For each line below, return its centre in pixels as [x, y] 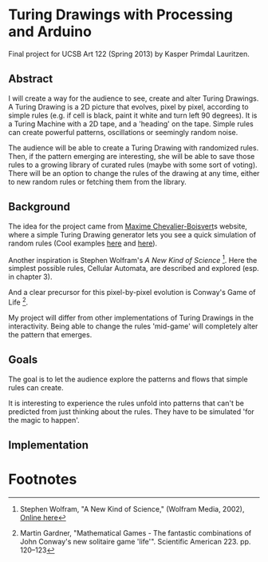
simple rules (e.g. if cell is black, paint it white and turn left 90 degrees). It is [133, 115]
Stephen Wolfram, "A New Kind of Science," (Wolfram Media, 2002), [132, 509]
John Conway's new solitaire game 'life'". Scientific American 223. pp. [135, 542]
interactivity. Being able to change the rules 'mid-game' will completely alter [133, 326]
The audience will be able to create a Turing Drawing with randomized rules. [134, 147]
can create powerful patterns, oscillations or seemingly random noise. [123, 132]
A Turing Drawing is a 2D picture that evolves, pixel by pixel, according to [128, 106]
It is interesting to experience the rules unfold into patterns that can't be [126, 403]
